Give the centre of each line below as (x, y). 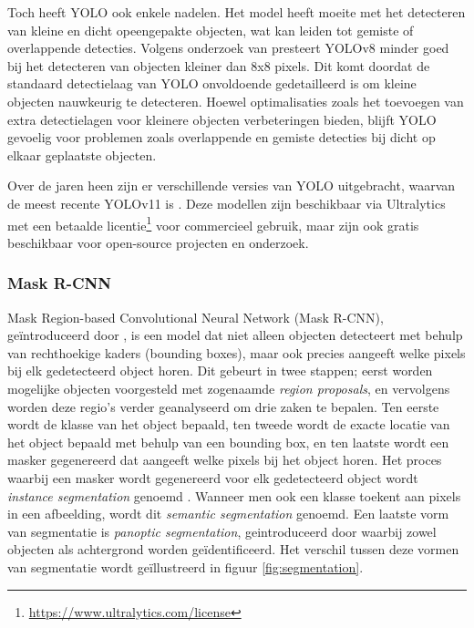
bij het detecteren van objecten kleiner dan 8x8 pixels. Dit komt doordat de (219, 65)
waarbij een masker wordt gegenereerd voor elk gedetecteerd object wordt (213, 477)
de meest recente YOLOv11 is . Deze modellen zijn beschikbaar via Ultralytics (227, 203)
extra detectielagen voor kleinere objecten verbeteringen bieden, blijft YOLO (222, 119)
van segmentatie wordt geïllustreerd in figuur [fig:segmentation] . (185, 566)
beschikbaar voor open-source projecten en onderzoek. (158, 242)
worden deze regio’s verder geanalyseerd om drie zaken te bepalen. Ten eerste (223, 406)
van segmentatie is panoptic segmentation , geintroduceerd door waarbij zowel (222, 531)
